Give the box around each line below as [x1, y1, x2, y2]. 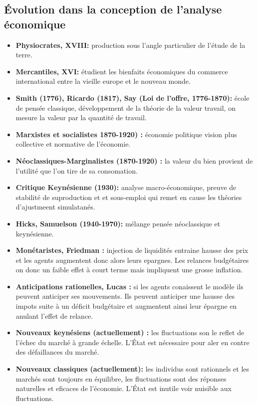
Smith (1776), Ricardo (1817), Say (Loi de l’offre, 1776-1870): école [15, 92, 250, 103]
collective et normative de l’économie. [15, 139, 131, 149]
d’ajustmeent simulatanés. [15, 202, 95, 212]
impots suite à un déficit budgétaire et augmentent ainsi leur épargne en [15, 301, 237, 311]
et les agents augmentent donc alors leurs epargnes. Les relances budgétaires [15, 254, 249, 265]
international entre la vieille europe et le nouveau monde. [15, 76, 191, 86]
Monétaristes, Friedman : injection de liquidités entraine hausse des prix [15, 245, 249, 255]
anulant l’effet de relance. [15, 310, 93, 321]
